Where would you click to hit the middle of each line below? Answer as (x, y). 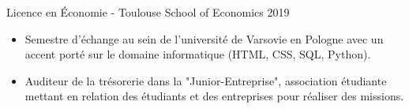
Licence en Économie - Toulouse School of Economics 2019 (148, 12)
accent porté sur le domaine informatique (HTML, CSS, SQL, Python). (198, 54)
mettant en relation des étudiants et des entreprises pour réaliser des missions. (214, 96)
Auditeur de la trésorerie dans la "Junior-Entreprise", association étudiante (206, 80)
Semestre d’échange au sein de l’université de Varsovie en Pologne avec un (204, 38)
